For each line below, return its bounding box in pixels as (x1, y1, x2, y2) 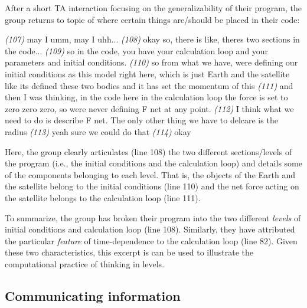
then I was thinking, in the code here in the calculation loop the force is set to (5, 91, 288, 103)
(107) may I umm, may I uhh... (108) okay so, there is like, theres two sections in (5, 33, 300, 45)
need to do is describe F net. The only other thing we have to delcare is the (5, 114, 278, 126)
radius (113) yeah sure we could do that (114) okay (5, 125, 191, 137)
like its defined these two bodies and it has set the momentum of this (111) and (5, 79, 293, 91)
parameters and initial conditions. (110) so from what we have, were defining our (5, 56, 298, 68)
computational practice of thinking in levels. (5, 257, 165, 270)
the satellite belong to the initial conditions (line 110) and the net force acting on (5, 180, 299, 192)
